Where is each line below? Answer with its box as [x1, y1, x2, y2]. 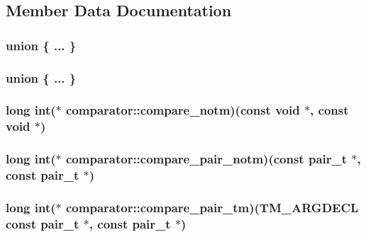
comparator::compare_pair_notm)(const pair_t [65, 150, 348, 168]
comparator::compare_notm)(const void [65, 101, 300, 119]
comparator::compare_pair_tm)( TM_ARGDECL [65, 198, 359, 216]
